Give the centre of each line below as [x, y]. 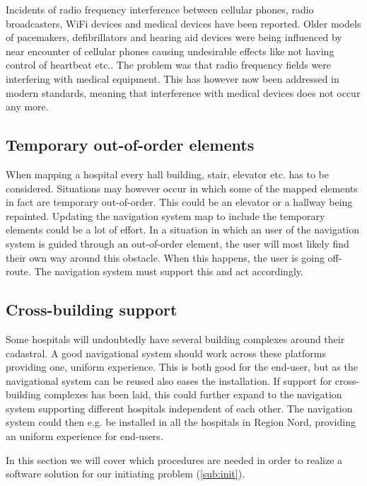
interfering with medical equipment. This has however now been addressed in [173, 78]
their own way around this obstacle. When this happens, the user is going [165, 257]
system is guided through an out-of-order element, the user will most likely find [177, 243]
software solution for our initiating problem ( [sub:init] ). [126, 474]
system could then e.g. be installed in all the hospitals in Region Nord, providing [181, 422]
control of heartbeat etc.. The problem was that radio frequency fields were [169, 65]
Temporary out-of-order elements [130, 145]
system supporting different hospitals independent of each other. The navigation [179, 408]
